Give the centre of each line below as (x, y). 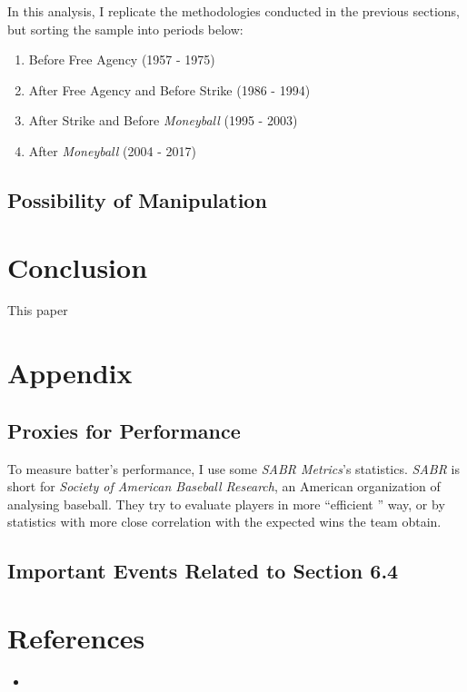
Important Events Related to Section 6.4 (203, 571)
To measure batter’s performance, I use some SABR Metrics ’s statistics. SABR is (233, 468)
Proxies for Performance (124, 430)
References (76, 637)
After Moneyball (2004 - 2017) (112, 150)
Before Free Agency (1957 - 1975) (122, 59)
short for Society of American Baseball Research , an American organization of (224, 486)
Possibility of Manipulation (137, 199)
